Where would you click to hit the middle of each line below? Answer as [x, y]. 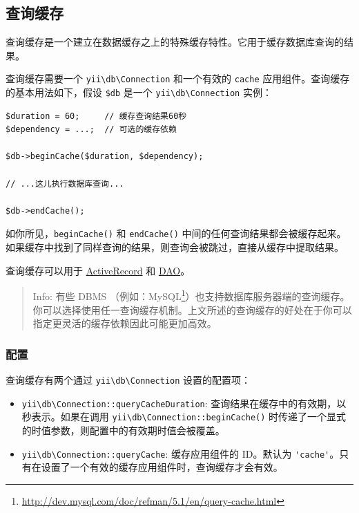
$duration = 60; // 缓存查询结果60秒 [96, 116]
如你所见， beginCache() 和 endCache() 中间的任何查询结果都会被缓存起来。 [176, 233]
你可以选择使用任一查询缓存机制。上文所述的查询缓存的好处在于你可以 [192, 309]
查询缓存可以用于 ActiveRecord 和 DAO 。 [98, 270]
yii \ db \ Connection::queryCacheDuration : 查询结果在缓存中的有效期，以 [184, 403]
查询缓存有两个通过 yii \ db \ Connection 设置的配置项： [128, 379]
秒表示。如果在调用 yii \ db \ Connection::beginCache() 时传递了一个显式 [184, 417]
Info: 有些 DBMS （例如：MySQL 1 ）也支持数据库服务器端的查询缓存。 [191, 295]
